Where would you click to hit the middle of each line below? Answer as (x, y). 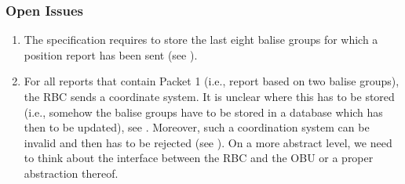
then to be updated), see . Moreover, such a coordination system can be (197, 127)
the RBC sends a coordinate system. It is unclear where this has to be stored (209, 96)
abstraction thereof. (71, 173)
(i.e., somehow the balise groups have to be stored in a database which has (203, 112)
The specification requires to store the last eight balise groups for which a (201, 40)
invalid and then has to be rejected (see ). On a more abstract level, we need (208, 142)
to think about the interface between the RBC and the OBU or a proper (199, 158)
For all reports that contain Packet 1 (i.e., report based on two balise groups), (212, 81)
